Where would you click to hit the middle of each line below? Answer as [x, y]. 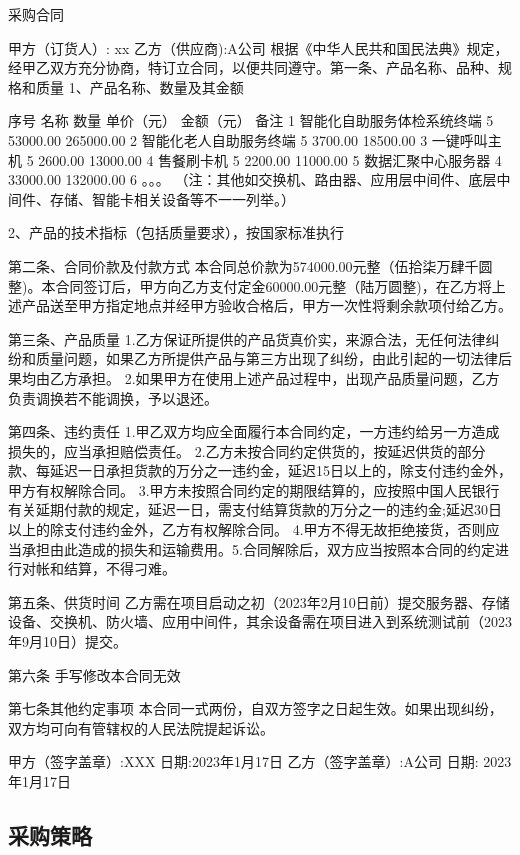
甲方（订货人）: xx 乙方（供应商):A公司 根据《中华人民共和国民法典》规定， [258, 47]
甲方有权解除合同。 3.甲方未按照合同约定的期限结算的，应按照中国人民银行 [254, 489]
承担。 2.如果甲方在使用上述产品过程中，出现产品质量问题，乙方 [288, 377]
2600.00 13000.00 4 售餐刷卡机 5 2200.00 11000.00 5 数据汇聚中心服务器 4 [270, 159]
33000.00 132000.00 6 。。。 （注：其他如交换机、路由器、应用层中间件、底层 [252, 179]
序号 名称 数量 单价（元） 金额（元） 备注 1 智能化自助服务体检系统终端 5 [251, 120]
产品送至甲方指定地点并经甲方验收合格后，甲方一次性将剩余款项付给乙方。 [266, 305]
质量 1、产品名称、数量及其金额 [139, 86]
